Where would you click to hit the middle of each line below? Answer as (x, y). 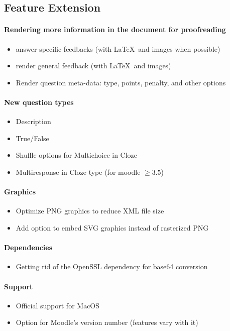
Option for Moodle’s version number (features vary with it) (107, 322)
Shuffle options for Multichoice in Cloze (77, 155)
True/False (32, 138)
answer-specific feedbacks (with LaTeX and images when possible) (118, 48)
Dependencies (28, 247)
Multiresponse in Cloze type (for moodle (78, 172)
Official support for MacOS (58, 305)
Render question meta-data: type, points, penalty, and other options (121, 82)
